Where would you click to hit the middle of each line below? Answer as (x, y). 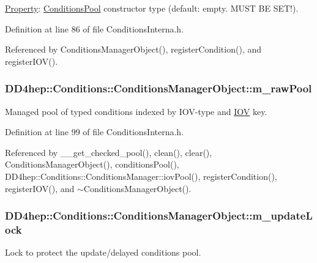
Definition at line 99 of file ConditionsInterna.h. (95, 132)
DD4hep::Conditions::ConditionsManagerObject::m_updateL (159, 216)
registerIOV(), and (40, 188)
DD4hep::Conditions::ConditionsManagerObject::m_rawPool (158, 88)
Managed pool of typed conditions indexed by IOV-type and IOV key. (136, 111)
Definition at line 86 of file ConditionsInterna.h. (95, 28)
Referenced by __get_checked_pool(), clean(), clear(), (109, 152)
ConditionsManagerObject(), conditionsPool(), (92, 164)
